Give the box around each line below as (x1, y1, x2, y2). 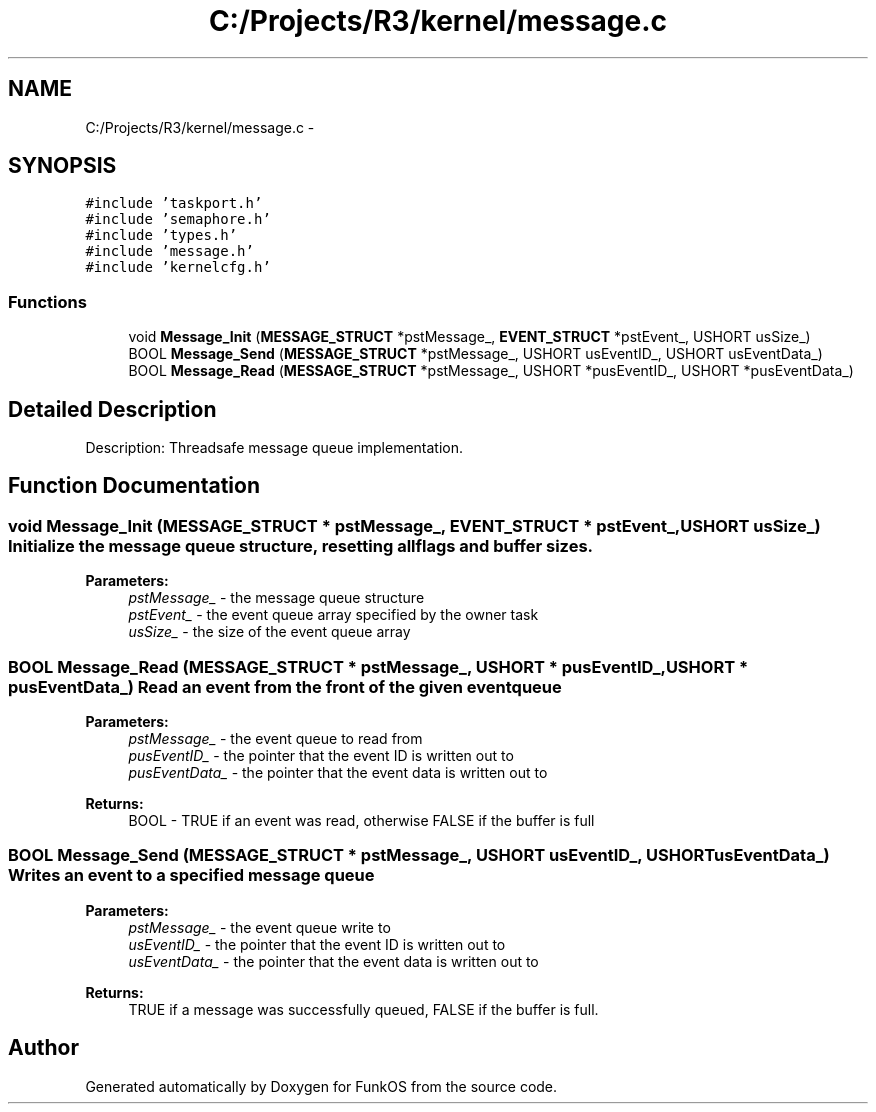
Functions (8, 291, 87, 312)
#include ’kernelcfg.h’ (85, 259, 271, 276)
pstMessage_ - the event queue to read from (128, 730, 423, 747)
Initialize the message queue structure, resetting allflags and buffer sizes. (8, 535, 594, 556)
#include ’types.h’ (85, 227, 238, 244)
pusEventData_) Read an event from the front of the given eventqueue (8, 676, 562, 697)
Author (8, 1035, 79, 1061)
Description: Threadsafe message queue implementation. (85, 439, 464, 457)
